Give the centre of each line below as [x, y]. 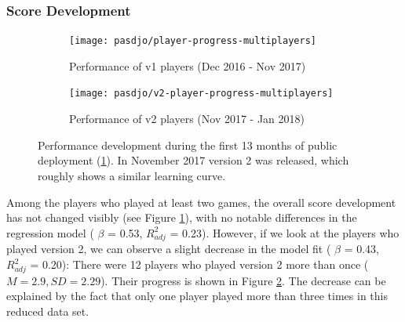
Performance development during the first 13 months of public [188, 145]
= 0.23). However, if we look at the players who [285, 232]
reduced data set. [48, 311]
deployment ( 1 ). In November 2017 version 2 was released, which [193, 160]
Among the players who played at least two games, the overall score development [201, 202]
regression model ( [50, 232]
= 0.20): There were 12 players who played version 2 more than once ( [199, 264]
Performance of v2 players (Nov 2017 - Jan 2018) [187, 119]
